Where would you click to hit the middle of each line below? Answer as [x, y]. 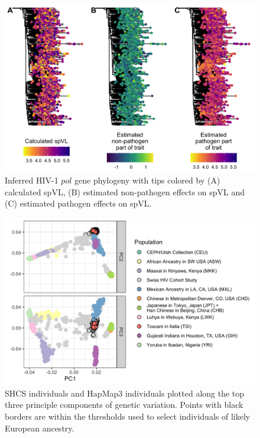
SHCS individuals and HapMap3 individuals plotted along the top [125, 393]
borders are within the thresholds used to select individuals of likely [128, 416]
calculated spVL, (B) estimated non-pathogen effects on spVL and [125, 191]
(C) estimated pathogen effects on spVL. [78, 203]
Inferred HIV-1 [32, 180]
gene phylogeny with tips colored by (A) [147, 180]
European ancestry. [40, 428]
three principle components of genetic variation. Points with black [124, 405]
